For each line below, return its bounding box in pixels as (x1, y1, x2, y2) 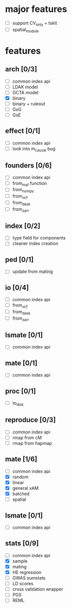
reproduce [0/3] (5, 415, 56, 424)
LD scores (12, 581, 34, 587)
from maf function (12, 180, 47, 188)
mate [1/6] (5, 455, 38, 463)
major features (5, 3, 68, 15)
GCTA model (12, 89, 39, 95)
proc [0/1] (5, 387, 36, 395)
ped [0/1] (5, 255, 34, 264)
